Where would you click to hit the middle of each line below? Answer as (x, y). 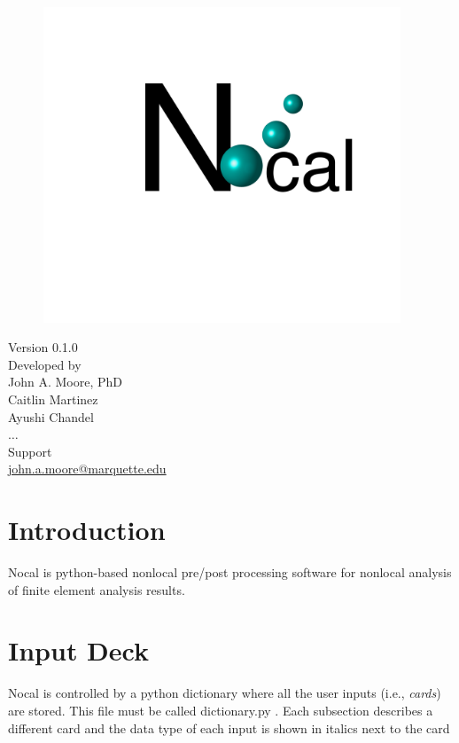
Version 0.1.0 (43, 347)
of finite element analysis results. (97, 589)
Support (30, 451)
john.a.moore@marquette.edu (87, 469)
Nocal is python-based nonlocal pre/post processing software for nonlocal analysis (230, 572)
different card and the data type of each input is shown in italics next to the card (229, 727)
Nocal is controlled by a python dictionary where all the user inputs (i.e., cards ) (225, 693)
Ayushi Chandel (51, 416)
